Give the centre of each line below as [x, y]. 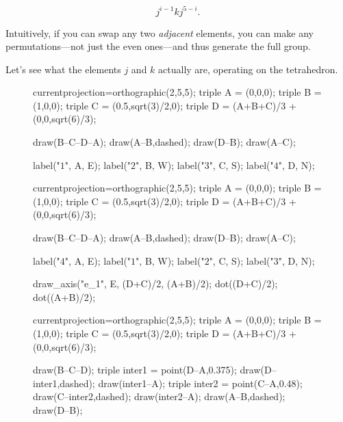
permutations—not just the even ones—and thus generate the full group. [158, 46]
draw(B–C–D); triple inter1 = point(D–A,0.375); [135, 370]
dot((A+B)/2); [64, 296]
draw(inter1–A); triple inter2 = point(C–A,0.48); [200, 383]
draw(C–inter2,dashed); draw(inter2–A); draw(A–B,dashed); [159, 396]
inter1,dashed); [64, 383]
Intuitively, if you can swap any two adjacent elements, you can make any [160, 32]
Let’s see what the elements [63, 69]
